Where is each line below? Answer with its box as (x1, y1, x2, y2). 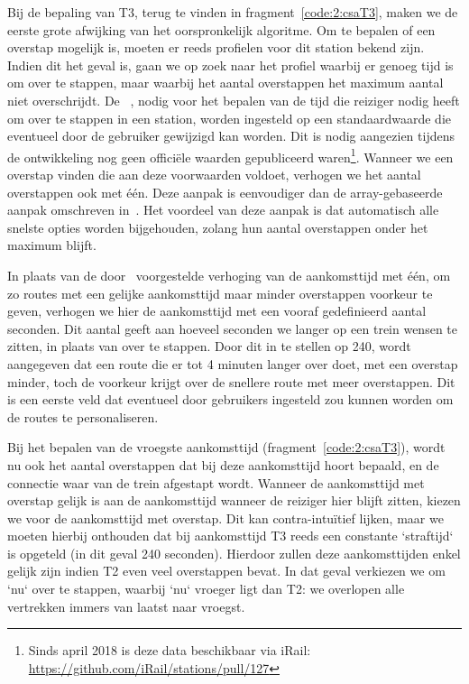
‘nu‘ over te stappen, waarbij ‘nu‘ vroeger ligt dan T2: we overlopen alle (7, 579, 405, 598)
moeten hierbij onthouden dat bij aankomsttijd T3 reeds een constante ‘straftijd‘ (7, 526, 454, 545)
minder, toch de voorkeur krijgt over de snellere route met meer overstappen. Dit (7, 372, 455, 391)
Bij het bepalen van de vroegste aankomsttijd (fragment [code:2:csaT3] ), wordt (7, 438, 446, 457)
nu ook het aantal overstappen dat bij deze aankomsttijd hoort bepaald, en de (7, 455, 439, 474)
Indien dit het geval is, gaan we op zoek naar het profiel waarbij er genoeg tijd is (7, 55, 454, 74)
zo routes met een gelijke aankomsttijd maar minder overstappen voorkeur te (7, 283, 433, 302)
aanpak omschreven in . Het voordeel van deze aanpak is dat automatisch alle (7, 200, 439, 219)
